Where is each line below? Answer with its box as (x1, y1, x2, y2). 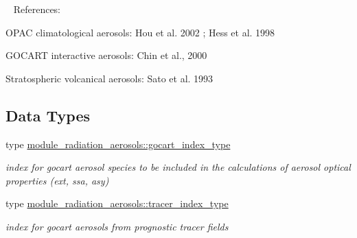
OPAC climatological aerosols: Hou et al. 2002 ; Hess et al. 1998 (5, 25, 275, 39)
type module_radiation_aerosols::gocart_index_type (5, 136, 231, 151)
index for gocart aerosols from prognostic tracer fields (5, 219, 229, 233)
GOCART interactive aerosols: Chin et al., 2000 (5, 48, 207, 62)
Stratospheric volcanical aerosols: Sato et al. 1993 (5, 71, 214, 85)
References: (13, 2, 61, 16)
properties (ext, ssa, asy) (5, 173, 109, 187)
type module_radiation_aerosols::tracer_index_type (5, 196, 229, 211)
